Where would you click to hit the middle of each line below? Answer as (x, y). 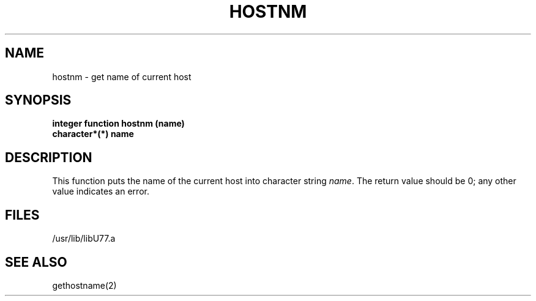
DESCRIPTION (49, 157)
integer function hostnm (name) (118, 124)
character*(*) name (93, 134)
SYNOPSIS (38, 100)
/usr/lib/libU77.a (84, 239)
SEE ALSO (36, 262)
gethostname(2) (84, 285)
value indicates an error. (101, 191)
